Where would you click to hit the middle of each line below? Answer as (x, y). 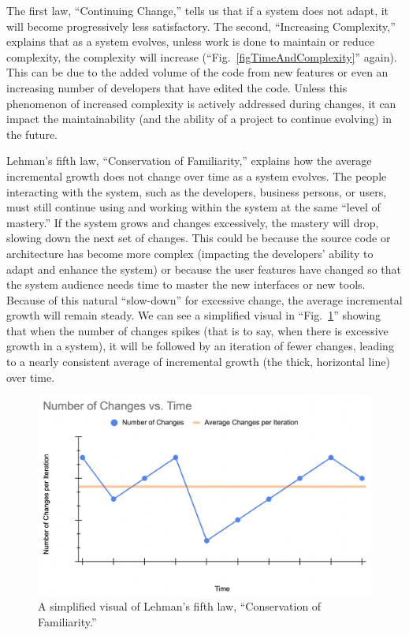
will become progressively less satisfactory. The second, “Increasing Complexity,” (201, 26)
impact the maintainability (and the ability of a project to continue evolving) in (199, 119)
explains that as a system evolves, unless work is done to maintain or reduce (190, 41)
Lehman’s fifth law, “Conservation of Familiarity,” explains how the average (189, 161)
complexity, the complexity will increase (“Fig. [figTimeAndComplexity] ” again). (202, 56)
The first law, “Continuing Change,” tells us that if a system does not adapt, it (198, 10)
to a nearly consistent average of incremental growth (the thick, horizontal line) (198, 362)
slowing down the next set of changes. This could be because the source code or (199, 238)
